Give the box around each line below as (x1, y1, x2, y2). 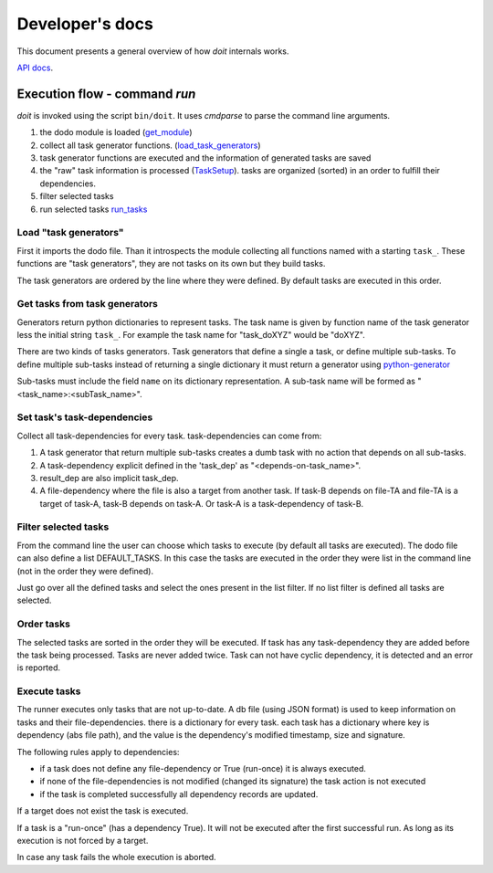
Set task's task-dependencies (16, 411, 153, 424)
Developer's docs (16, 14, 154, 34)
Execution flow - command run (16, 86, 196, 101)
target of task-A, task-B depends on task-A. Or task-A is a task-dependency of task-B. (39, 498, 364, 509)
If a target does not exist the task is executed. (16, 805, 189, 816)
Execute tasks (16, 685, 81, 698)
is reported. (16, 662, 61, 673)
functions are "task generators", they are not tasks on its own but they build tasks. (16, 258, 326, 269)
